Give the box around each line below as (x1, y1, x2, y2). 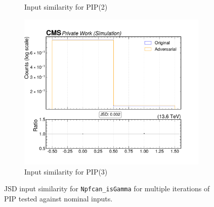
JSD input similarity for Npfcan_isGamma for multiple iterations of (4, 183, 210, 194)
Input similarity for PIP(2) (24, 2, 108, 12)
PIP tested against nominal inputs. (4, 193, 113, 203)
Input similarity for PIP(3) (24, 166, 108, 177)
